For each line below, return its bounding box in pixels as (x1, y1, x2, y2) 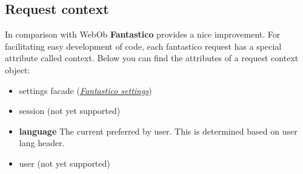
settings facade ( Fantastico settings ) (19, 84, 152, 96)
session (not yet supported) (19, 104, 121, 117)
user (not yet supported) (19, 156, 110, 169)
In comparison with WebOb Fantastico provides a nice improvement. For (5, 28, 281, 41)
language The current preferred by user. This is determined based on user (19, 124, 298, 137)
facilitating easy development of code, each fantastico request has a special (5, 39, 282, 52)
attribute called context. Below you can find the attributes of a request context (5, 52, 299, 64)
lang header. (19, 136, 65, 149)
